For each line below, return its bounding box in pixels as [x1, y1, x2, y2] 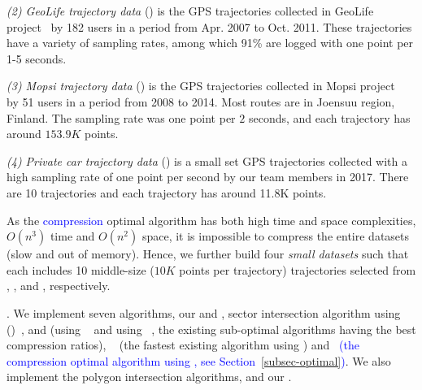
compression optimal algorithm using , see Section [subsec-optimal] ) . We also [7, 352, 391, 369]
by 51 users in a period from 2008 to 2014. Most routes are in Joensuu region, [7, 93, 395, 110]
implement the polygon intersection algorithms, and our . [7, 368, 292, 385]
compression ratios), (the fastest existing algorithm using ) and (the [7, 336, 359, 353]
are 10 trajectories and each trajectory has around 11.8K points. [7, 184, 327, 201]
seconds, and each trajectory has [248, 109, 411, 126]
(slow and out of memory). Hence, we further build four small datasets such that [7, 245, 409, 262]
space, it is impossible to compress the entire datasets [141, 227, 410, 245]
